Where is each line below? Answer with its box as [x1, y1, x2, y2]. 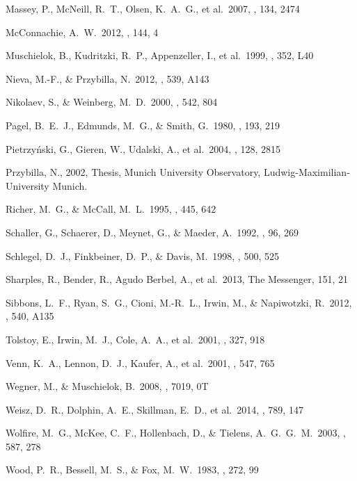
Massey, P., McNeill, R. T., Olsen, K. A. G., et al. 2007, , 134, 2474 [6, 1, 300, 15]
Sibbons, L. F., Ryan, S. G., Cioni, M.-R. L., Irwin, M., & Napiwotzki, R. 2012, [6, 295, 352, 309]
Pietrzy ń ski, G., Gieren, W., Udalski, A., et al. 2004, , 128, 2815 [6, 141, 280, 156]
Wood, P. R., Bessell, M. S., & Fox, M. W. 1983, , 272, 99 [6, 462, 259, 477]
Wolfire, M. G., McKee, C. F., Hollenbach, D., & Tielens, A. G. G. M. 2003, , [6, 425, 346, 440]
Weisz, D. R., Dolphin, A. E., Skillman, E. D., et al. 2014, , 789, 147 [6, 402, 303, 416]
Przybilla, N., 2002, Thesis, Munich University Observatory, [6, 165, 261, 179]
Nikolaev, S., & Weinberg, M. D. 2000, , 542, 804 [6, 95, 218, 109]
